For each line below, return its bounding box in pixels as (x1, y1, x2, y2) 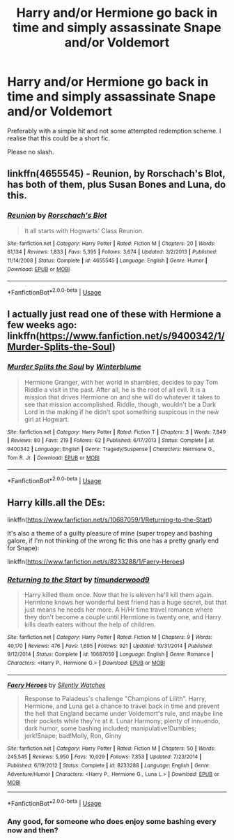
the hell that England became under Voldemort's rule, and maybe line (24, 709, 224, 717)
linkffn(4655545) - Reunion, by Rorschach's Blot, (7, 168, 226, 179)
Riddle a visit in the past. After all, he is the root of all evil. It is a (24, 385, 206, 394)
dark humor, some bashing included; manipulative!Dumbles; (24, 724, 197, 732)
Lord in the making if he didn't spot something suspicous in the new (24, 407, 219, 416)
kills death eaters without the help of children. (24, 620, 156, 628)
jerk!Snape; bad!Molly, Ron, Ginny (24, 731, 122, 739)
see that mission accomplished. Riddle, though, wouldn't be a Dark (24, 400, 217, 408)
